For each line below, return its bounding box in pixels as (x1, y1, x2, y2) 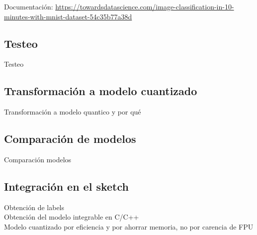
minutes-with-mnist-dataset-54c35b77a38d (4, 11, 132, 21)
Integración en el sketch (4, 178, 129, 194)
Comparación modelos (4, 154, 72, 164)
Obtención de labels (4, 202, 65, 212)
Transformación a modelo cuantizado (4, 83, 197, 99)
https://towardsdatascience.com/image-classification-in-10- (55, 1, 234, 11)
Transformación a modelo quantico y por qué (4, 107, 141, 117)
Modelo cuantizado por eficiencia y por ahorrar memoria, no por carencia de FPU (4, 221, 254, 232)
